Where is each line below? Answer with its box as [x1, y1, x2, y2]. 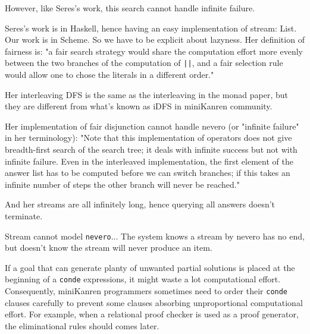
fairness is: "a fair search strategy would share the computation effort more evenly [5, 45, 303, 57]
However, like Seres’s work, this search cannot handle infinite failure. [5, 2, 255, 14]
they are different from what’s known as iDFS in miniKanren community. [5, 100, 273, 112]
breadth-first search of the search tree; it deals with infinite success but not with [5, 143, 298, 155]
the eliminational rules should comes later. [5, 319, 159, 332]
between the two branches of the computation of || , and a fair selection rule [5, 56, 283, 69]
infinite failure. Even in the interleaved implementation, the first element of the [5, 155, 293, 167]
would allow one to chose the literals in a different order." [5, 68, 214, 81]
